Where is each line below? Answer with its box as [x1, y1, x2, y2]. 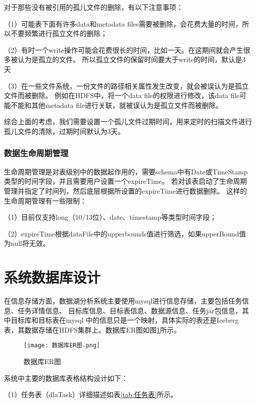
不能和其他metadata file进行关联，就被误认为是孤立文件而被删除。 [10, 100, 223, 110]
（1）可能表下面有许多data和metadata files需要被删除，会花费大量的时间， [4, 18, 242, 29]
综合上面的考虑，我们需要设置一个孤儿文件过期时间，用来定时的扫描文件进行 [4, 116, 252, 127]
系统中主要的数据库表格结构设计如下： [4, 372, 128, 383]
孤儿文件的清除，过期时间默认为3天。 [4, 126, 125, 136]
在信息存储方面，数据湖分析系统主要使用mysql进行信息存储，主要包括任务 [4, 296, 242, 306]
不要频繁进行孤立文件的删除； [10, 28, 107, 38]
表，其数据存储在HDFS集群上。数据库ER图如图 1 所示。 [4, 324, 181, 335]
